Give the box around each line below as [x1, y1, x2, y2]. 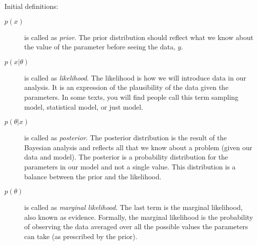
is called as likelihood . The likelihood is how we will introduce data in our [24, 72, 246, 82]
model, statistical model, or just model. [24, 101, 143, 112]
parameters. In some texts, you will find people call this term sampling [24, 91, 239, 102]
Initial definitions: [4, 1, 58, 11]
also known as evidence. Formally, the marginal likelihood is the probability [24, 211, 253, 222]
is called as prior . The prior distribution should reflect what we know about [24, 32, 254, 42]
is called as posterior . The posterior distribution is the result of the [24, 132, 227, 143]
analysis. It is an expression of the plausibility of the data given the [24, 82, 229, 92]
